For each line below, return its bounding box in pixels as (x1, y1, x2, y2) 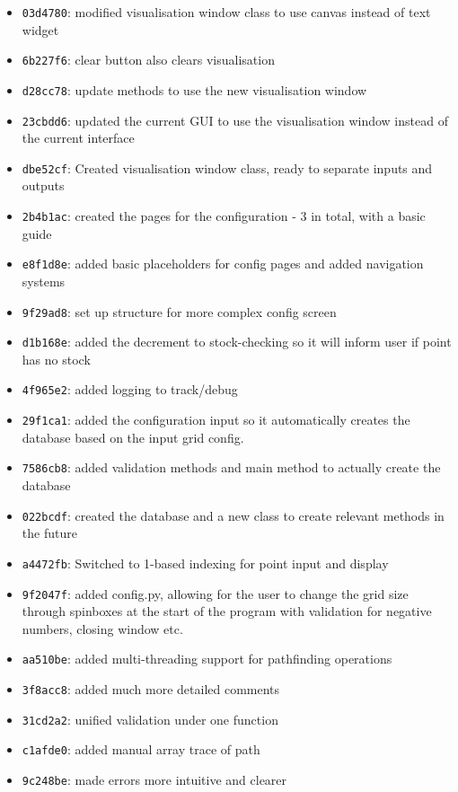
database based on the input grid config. (22, 427, 244, 446)
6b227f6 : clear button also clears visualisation (22, 50, 275, 69)
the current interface (22, 128, 135, 147)
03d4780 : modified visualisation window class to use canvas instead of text (22, 3, 431, 21)
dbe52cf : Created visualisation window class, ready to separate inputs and (22, 158, 433, 177)
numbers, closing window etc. (22, 619, 183, 638)
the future (22, 524, 77, 542)
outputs (22, 176, 65, 195)
